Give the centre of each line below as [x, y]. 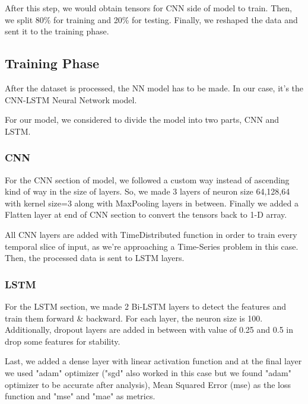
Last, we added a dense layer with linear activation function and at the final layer [153, 361]
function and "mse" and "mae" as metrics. [80, 396]
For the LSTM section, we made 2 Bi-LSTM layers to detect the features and [145, 306]
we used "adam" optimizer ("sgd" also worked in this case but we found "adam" [148, 372]
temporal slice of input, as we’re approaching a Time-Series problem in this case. [152, 246]
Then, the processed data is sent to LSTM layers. [95, 258]
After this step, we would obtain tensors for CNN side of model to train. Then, [148, 8]
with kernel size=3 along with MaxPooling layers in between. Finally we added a [152, 203]
